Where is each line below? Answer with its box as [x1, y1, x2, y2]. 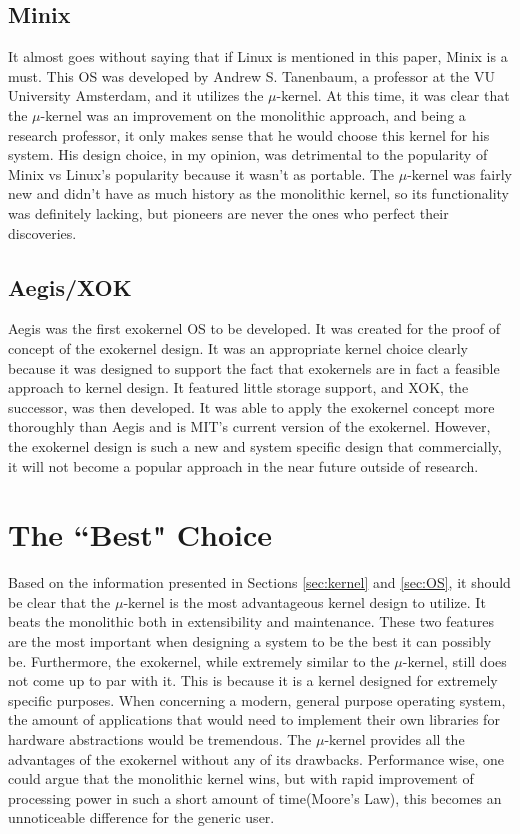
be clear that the [8, 591, 111, 612]
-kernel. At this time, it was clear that [276, 85, 510, 106]
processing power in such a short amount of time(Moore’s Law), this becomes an [8, 787, 502, 808]
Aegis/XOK [8, 271, 132, 302]
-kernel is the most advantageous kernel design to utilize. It [123, 591, 486, 612]
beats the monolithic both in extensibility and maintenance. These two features [8, 611, 495, 632]
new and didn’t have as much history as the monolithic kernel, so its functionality [8, 183, 509, 204]
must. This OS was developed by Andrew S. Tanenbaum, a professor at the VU [8, 65, 495, 86]
